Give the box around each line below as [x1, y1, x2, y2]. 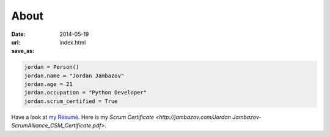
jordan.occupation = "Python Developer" [24, 89, 147, 96]
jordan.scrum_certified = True [24, 97, 119, 105]
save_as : [11, 47, 35, 55]
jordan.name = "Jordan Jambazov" [24, 72, 125, 79]
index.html [59, 38, 86, 46]
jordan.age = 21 [24, 81, 73, 88]
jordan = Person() [24, 64, 79, 71]
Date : [11, 30, 26, 38]
